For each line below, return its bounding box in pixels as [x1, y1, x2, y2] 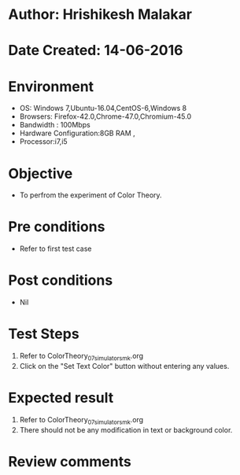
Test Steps [8, 325, 80, 343]
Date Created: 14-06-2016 [8, 42, 183, 60]
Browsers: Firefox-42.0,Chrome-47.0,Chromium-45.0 [19, 112, 192, 121]
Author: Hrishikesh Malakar [8, 6, 193, 24]
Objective [8, 164, 73, 182]
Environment [8, 77, 94, 95]
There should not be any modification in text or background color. [19, 425, 233, 434]
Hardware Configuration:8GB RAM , [19, 128, 135, 138]
